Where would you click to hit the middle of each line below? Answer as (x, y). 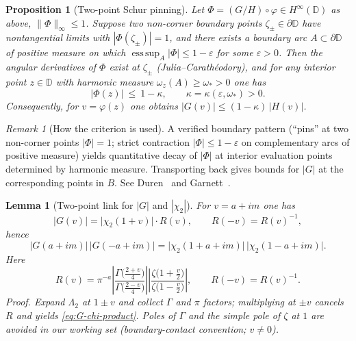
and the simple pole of (234, 315)
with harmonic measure (104, 81)
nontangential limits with (58, 37)
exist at (124, 67)
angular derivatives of (51, 67)
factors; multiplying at (249, 302)
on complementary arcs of (295, 141)
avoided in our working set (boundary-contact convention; (126, 328)
